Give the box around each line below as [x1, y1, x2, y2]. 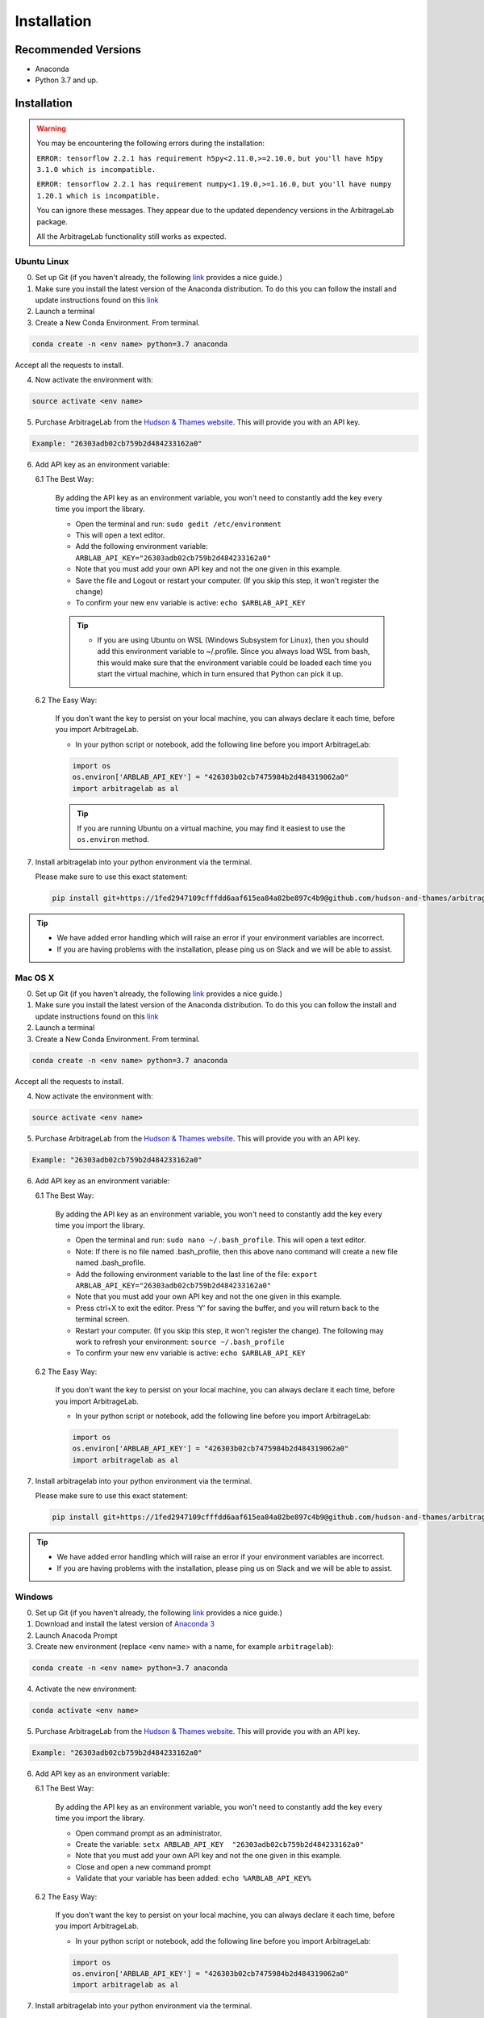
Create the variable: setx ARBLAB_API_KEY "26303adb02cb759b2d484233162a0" [75, 1839, 365, 1848]
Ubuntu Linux [15, 255, 69, 266]
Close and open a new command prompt [75, 1861, 211, 1872]
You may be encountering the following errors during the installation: [36, 138, 265, 149]
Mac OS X [15, 972, 55, 983]
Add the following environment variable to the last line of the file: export [75, 1269, 318, 1279]
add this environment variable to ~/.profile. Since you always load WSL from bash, [97, 647, 370, 656]
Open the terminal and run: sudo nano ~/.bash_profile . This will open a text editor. [75, 1235, 366, 1245]
